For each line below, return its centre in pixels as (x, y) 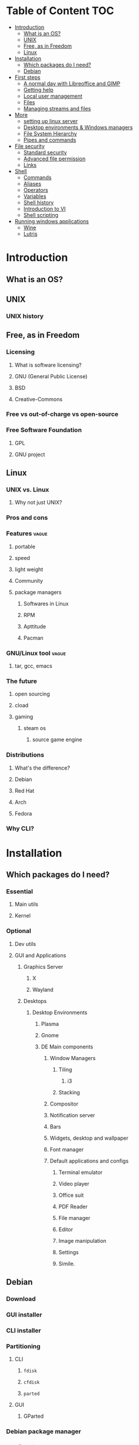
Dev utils (25, 943)
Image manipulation (82, 1241)
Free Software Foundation (44, 430)
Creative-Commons (39, 399)
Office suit (71, 1195)
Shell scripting (41, 215)
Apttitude (34, 626)
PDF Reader (73, 1206)
